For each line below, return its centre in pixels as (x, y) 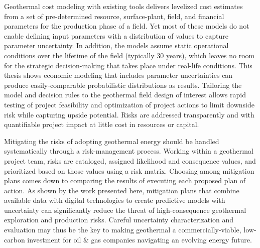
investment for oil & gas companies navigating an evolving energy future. (140, 239)
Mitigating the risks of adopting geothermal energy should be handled (112, 141)
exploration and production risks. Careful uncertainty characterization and (119, 220)
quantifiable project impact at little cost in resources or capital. (102, 124)
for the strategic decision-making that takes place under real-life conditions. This (128, 65)
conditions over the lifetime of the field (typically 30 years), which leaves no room (129, 55)
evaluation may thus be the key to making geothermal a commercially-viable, (123, 230)
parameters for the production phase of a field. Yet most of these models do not (127, 26)
